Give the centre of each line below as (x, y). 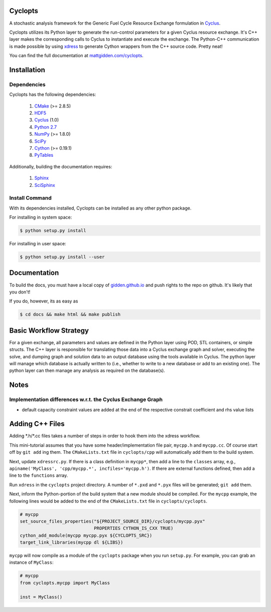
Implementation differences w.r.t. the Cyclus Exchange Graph (86, 399)
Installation (27, 70)
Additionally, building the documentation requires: (61, 166)
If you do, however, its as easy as (44, 301)
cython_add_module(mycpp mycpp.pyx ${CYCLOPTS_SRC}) (86, 535)
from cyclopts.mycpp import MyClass (65, 583)
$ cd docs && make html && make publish (70, 315)
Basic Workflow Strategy (49, 330)
